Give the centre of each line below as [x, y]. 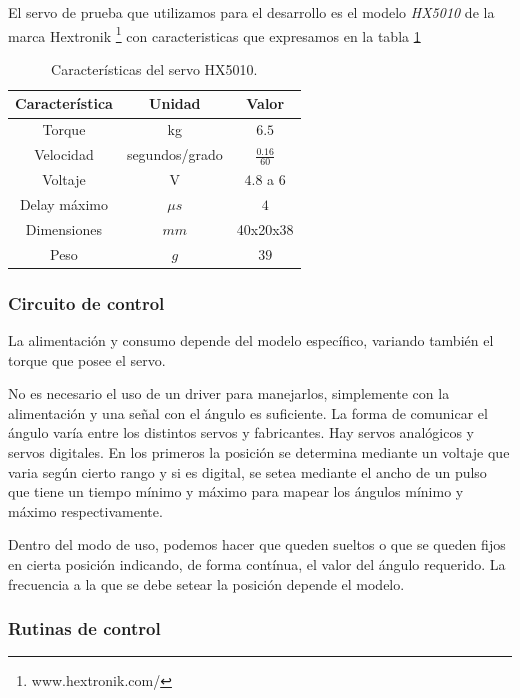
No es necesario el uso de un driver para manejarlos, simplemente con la [229, 393]
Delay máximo [63, 204]
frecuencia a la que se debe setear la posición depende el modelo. [206, 583]
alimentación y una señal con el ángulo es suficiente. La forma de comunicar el [248, 412]
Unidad [175, 103]
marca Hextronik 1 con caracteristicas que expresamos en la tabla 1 [214, 34]
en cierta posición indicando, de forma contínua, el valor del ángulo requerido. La [257, 563]
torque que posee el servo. [87, 359]
